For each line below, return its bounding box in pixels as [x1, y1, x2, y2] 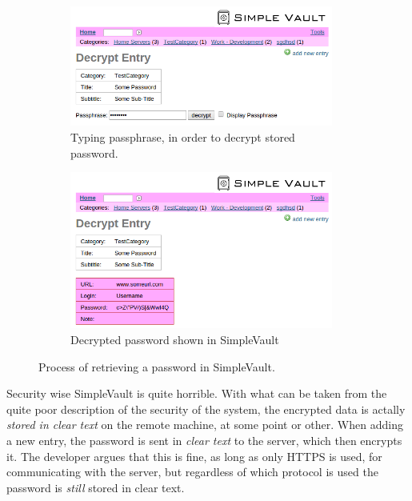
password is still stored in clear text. [6, 479, 185, 495]
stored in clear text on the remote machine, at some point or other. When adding [6, 416, 403, 433]
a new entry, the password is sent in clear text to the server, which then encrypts [6, 431, 402, 448]
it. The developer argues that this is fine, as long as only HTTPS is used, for [6, 447, 382, 464]
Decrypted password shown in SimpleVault [70, 331, 279, 347]
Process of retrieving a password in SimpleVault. [38, 358, 275, 375]
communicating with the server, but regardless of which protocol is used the [6, 463, 378, 480]
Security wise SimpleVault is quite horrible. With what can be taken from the [6, 385, 387, 402]
